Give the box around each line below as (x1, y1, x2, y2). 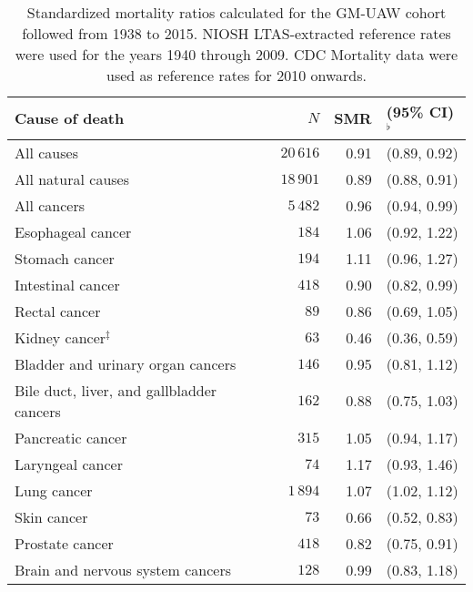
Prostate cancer (15, 532, 114, 554)
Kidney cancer (15, 326, 106, 348)
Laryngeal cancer (15, 453, 123, 475)
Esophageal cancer (15, 220, 132, 242)
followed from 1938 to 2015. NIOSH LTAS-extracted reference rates (22, 23, 451, 44)
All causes (15, 141, 78, 163)
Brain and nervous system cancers (15, 558, 232, 580)
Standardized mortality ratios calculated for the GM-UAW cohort (26, 2, 447, 23)
